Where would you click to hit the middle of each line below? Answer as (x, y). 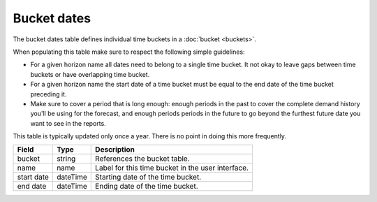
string (66, 159)
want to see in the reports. (68, 123)
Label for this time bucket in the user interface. (172, 168)
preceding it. (49, 94)
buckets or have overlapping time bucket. (90, 74)
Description (115, 150)
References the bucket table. (142, 159)
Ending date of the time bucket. (147, 187)
